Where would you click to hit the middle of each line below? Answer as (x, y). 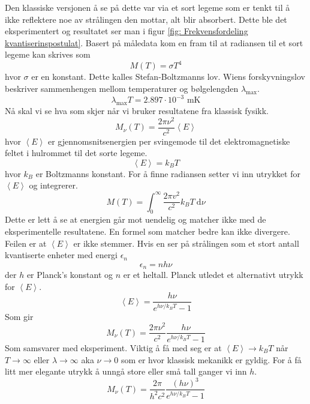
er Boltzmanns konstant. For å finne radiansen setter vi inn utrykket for (168, 173)
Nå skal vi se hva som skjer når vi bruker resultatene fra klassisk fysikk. (137, 110)
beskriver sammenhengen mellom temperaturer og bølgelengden (122, 89)
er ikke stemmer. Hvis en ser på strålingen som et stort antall (186, 243)
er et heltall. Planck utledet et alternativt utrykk (213, 275)
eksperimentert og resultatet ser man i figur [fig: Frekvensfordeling (127, 31)
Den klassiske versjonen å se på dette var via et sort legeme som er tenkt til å (148, 7)
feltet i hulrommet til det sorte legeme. (76, 153)
